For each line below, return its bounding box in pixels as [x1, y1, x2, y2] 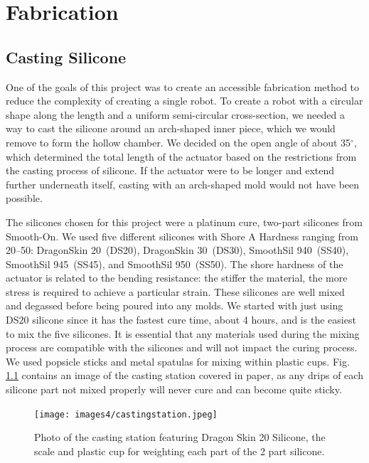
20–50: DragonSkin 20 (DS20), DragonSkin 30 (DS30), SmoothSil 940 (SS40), [6, 243, 349, 257]
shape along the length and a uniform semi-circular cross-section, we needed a [6, 107, 345, 122]
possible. [6, 191, 43, 206]
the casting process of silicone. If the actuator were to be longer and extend [6, 163, 335, 178]
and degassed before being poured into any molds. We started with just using [6, 298, 343, 313]
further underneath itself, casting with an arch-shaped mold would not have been [6, 176, 360, 191]
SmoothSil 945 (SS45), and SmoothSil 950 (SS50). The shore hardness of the [6, 256, 343, 271]
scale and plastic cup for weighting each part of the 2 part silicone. [34, 443, 325, 458]
